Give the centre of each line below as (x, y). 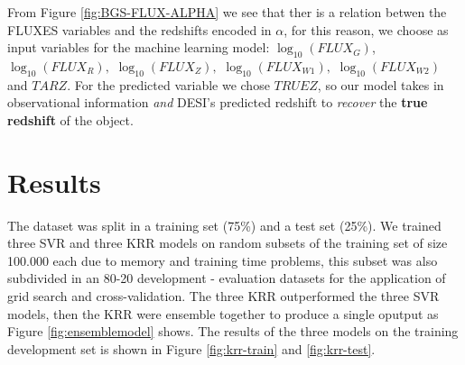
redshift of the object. (70, 119)
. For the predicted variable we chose (168, 84)
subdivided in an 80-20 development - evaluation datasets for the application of (227, 278)
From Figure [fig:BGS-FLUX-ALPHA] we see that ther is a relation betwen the (227, 12)
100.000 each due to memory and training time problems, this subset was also (223, 260)
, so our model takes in (381, 84)
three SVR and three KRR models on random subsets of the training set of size (228, 243)
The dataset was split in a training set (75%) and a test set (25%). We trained (224, 225)
